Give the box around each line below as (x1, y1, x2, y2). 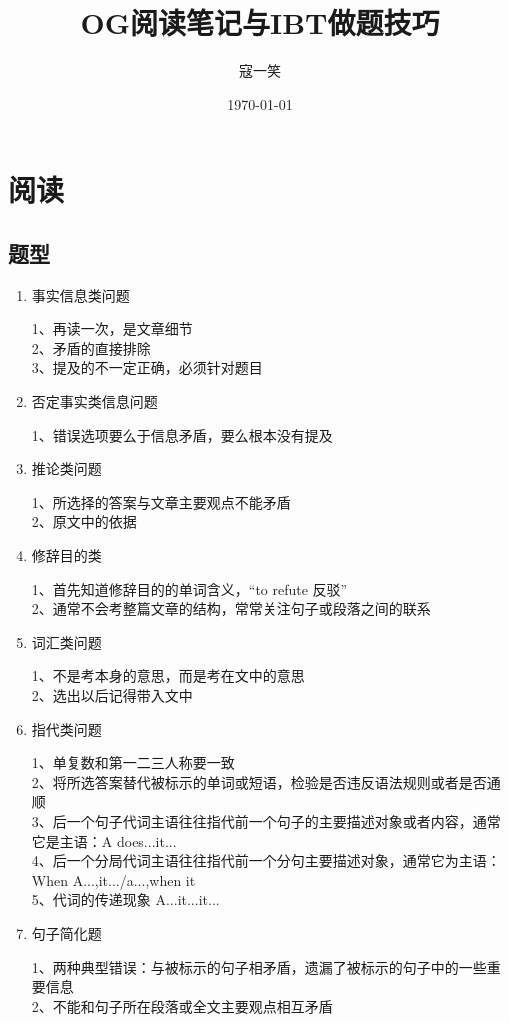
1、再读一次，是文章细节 (31, 318, 193, 339)
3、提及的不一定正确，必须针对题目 (31, 357, 263, 378)
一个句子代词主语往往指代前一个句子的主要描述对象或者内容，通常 (66, 810, 501, 831)
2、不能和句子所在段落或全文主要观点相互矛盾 (31, 995, 333, 1016)
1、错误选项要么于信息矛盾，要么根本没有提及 (31, 424, 333, 445)
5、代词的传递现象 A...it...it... (31, 889, 220, 910)
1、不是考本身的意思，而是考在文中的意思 (31, 665, 305, 686)
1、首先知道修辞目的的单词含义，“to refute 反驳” (31, 578, 348, 599)
